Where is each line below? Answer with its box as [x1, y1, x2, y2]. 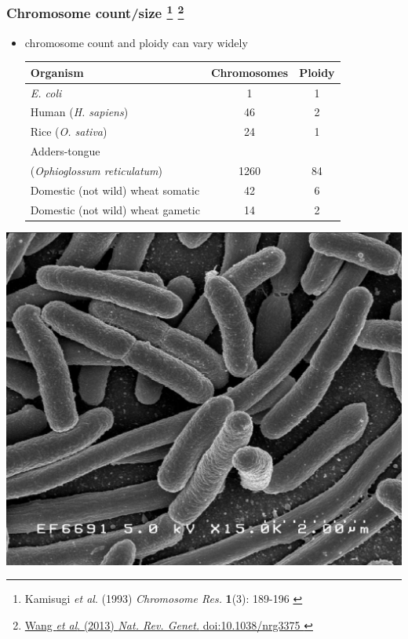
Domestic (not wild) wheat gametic [30, 201, 200, 217]
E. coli [30, 84, 62, 100]
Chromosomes [210, 64, 289, 80]
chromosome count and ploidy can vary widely [24, 34, 248, 50]
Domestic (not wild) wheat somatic [30, 181, 200, 198]
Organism [30, 64, 84, 80]
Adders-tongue [30, 143, 100, 159]
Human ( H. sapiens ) [30, 104, 129, 120]
